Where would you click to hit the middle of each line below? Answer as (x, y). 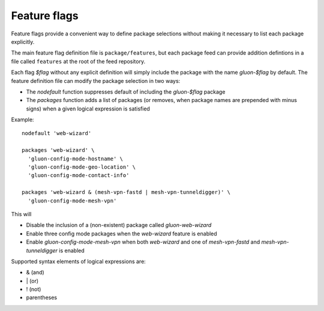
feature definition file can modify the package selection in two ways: (96, 80)
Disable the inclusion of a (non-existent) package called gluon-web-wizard (119, 225)
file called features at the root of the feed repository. (78, 61)
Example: (22, 119)
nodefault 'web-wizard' (57, 133)
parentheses (42, 298)
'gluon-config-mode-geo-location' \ (82, 167)
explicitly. (23, 41)
